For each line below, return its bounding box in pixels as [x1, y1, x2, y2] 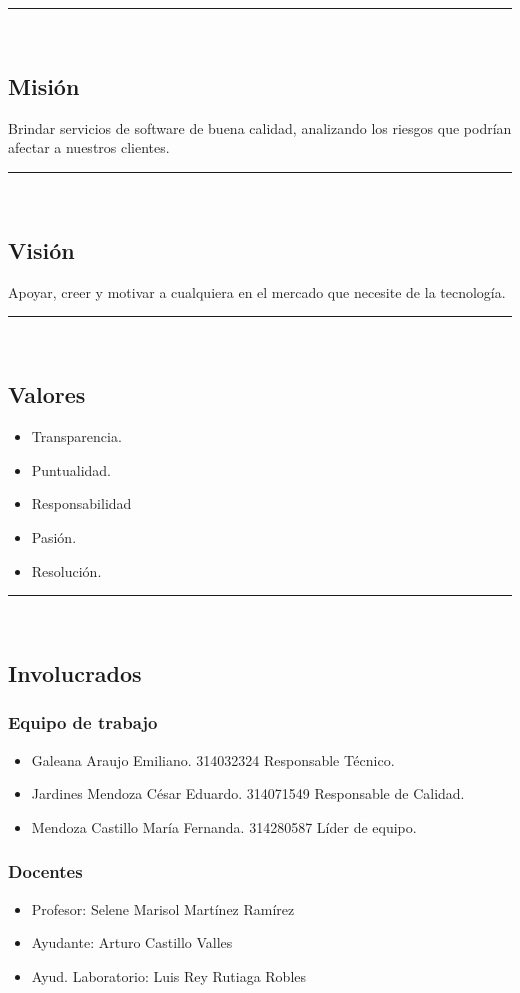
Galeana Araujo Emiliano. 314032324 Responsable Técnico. [31, 749, 395, 770]
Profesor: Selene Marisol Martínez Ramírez [31, 898, 295, 919]
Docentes [8, 859, 83, 884]
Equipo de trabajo [8, 710, 158, 735]
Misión [8, 70, 80, 101]
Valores [8, 379, 86, 410]
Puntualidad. [31, 459, 111, 480]
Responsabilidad [31, 493, 132, 514]
